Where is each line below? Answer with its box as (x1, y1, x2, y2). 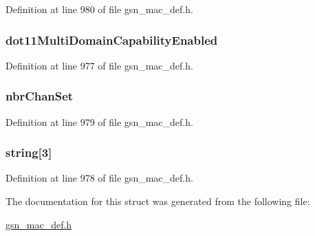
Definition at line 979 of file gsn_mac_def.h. (6, 114, 193, 129)
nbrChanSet (6, 87, 74, 105)
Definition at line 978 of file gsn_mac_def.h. (6, 171, 193, 185)
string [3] (6, 144, 52, 161)
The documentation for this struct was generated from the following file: (6, 194, 310, 208)
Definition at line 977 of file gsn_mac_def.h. (6, 58, 193, 72)
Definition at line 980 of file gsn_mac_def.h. (6, 2, 193, 16)
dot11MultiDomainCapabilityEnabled (6, 31, 218, 48)
